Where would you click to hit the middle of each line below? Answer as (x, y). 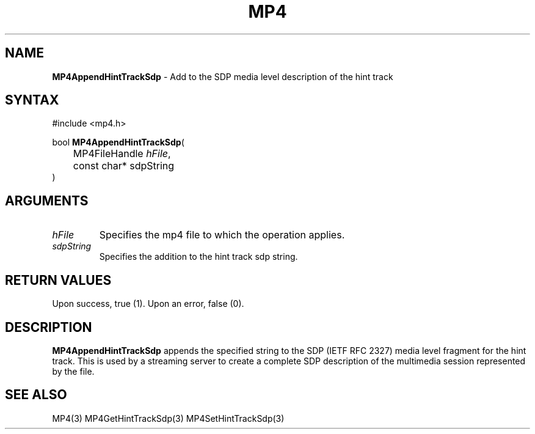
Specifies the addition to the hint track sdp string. (198, 257)
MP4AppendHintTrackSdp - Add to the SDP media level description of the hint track (223, 76)
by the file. (73, 371)
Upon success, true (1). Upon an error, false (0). (148, 304)
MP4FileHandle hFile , (122, 154)
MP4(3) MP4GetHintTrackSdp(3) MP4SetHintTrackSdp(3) (168, 418)
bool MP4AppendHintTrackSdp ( (118, 142)
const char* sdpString (124, 166)
